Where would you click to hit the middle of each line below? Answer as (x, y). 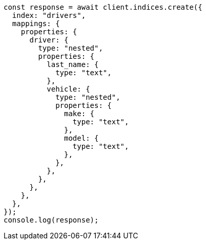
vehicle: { (68, 89)
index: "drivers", (49, 15)
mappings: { (36, 24)
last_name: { (73, 64)
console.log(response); (51, 220)
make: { (79, 114)
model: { (81, 138)
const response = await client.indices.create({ (103, 7)
